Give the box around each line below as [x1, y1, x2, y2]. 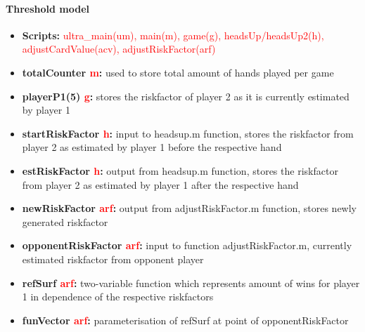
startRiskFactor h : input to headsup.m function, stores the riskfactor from [22, 126, 354, 140]
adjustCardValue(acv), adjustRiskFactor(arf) [22, 41, 216, 56]
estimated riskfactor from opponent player [22, 251, 204, 266]
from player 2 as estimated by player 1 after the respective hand [22, 177, 299, 192]
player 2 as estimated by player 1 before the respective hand [22, 140, 282, 154]
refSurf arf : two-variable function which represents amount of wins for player [22, 275, 360, 290]
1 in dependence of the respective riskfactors [22, 289, 214, 304]
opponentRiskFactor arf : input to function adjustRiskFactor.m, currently [22, 238, 352, 253]
